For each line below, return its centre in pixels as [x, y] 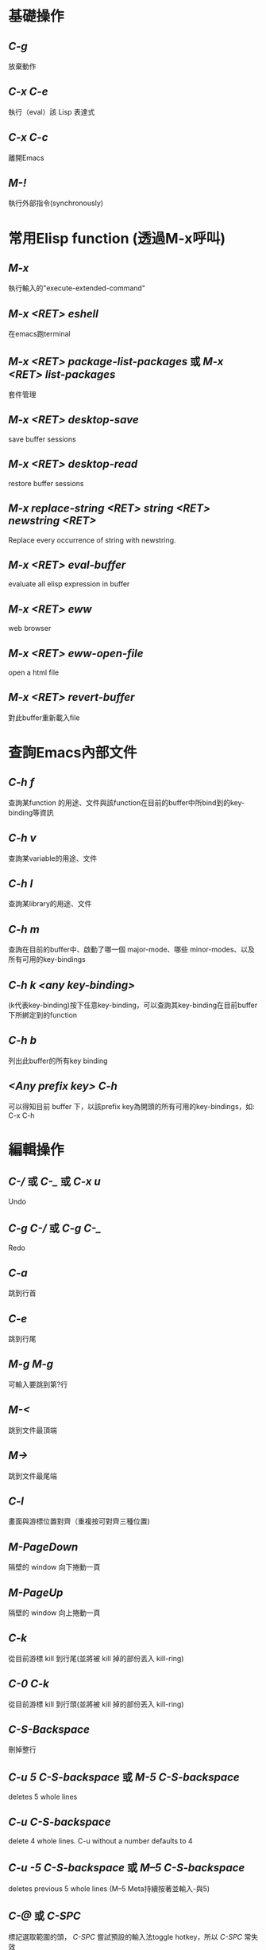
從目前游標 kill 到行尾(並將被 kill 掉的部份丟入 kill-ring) [96, 1658]
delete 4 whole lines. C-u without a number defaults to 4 [100, 1841]
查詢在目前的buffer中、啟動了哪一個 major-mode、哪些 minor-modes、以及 [132, 950]
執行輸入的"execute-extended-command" [77, 288]
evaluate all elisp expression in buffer [69, 584]
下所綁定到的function [43, 1015]
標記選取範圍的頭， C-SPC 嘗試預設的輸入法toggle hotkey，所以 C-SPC [125, 1936]
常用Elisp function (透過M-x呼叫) [117, 238]
